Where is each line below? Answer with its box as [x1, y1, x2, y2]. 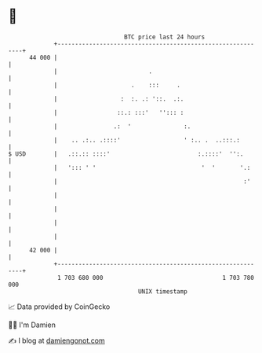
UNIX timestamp [137, 287, 188, 296]
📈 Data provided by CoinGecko [8, 302, 111, 311]
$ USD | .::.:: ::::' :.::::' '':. [8, 149, 244, 158]
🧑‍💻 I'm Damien [8, 320, 56, 329]
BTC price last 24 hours [124, 33, 206, 41]
